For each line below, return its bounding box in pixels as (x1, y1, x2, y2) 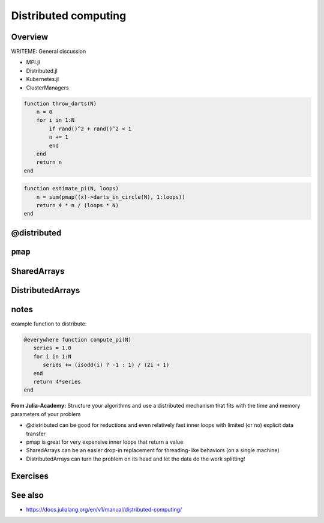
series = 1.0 (33, 345, 72, 351)
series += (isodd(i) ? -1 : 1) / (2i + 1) (43, 361, 170, 369)
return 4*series (33, 378, 81, 385)
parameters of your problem (11, 410, 81, 417)
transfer (26, 430, 46, 437)
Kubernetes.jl (26, 76, 59, 83)
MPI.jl (26, 59, 40, 66)
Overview (11, 32, 49, 42)
